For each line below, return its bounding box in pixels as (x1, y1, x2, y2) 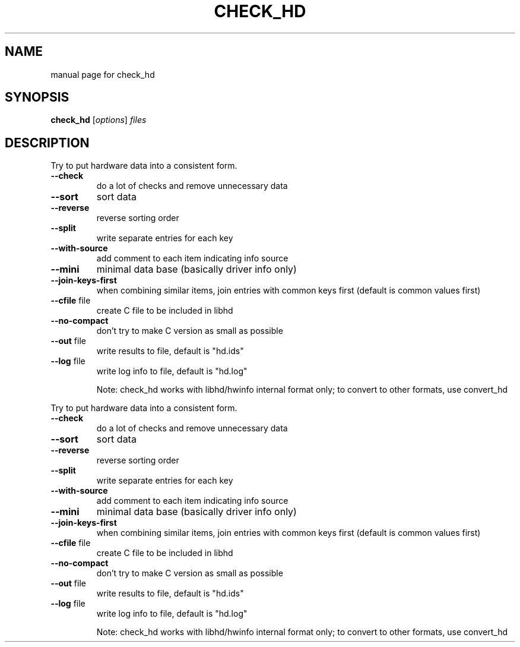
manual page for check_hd (50, 69, 155, 80)
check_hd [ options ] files (50, 115, 147, 125)
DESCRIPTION (5, 135, 90, 150)
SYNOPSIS (5, 90, 69, 105)
